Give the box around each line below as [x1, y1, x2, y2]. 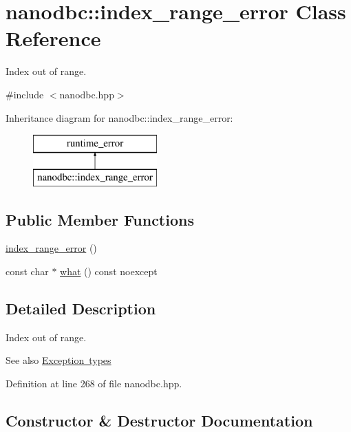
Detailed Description [6, 298, 156, 319]
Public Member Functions [6, 208, 194, 230]
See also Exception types [6, 353, 111, 367]
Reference [6, 24, 101, 52]
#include [6, 87, 44, 101]
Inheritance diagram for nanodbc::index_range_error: [6, 110, 233, 125]
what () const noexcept [60, 264, 158, 279]
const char [6, 264, 49, 279]
